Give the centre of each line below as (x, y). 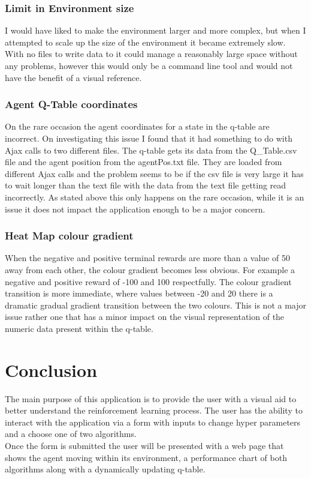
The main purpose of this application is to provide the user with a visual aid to (151, 398)
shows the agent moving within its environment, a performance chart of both (146, 457)
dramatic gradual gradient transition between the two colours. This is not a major (155, 305)
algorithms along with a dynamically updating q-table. (105, 469)
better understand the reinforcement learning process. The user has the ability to (154, 410)
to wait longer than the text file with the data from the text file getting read (146, 185)
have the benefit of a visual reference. (73, 77)
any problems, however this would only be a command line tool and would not (149, 65)
